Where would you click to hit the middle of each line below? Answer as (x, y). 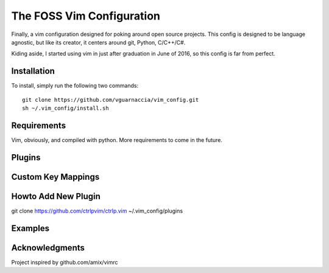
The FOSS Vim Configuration (86, 16)
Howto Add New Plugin (56, 196)
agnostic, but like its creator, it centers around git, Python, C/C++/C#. (98, 42)
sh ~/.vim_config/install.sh (65, 108)
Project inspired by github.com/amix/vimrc (65, 262)
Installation (33, 71)
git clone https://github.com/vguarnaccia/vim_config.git (111, 100)
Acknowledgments (48, 248)
